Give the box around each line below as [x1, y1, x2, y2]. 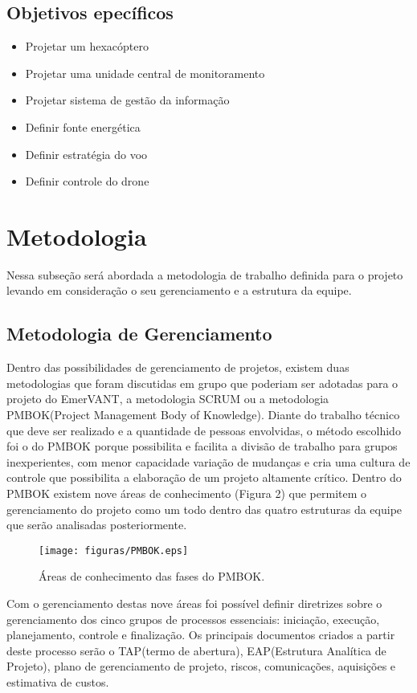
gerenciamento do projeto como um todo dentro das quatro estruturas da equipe [6, 500, 403, 517]
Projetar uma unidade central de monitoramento [25, 64, 265, 81]
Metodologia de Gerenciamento [6, 321, 272, 346]
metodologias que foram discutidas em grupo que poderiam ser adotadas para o [6, 374, 399, 391]
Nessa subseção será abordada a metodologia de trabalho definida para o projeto [6, 266, 403, 283]
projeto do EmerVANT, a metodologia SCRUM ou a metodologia [6, 390, 329, 407]
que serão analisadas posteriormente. [6, 516, 187, 533]
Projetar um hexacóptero [25, 38, 149, 55]
